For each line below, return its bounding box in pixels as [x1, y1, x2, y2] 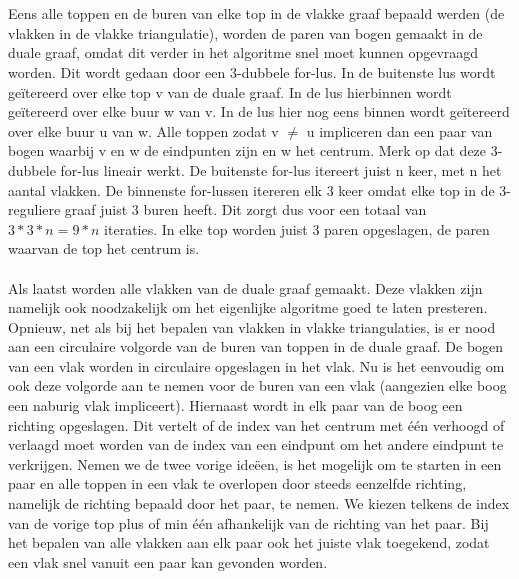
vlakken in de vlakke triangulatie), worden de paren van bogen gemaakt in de [8, 22, 483, 43]
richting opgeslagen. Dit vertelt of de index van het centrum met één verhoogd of [8, 414, 505, 435]
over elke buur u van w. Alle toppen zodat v [8, 120, 279, 141]
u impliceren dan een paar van [306, 120, 493, 141]
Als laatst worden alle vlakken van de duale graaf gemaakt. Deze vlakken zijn [8, 277, 483, 298]
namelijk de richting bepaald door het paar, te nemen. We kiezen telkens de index [8, 493, 510, 514]
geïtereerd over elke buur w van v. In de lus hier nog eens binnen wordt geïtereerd [8, 101, 510, 122]
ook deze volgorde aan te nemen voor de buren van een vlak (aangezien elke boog [8, 375, 507, 396]
